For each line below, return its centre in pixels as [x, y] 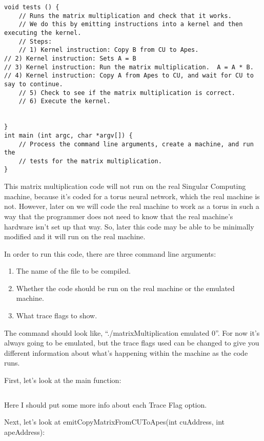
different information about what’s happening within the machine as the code [126, 352]
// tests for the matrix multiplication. [90, 161]
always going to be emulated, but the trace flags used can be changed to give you [132, 343]
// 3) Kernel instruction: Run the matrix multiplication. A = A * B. [129, 67]
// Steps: [35, 41]
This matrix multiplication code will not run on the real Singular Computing [125, 186]
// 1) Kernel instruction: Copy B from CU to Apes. [109, 50]
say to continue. [34, 84]
